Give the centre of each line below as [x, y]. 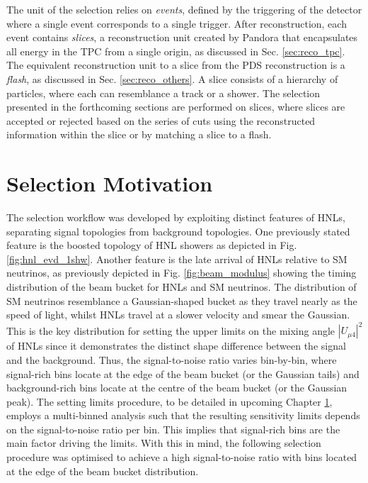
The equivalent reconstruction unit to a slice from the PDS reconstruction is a [176, 65]
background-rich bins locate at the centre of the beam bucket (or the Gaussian [177, 388]
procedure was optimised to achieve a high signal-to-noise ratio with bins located [182, 457]
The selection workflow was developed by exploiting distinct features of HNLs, [176, 217]
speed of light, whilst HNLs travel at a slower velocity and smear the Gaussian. [178, 315]
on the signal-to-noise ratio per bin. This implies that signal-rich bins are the [173, 429]
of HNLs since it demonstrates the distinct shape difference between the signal [176, 346]
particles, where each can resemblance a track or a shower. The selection [163, 93]
